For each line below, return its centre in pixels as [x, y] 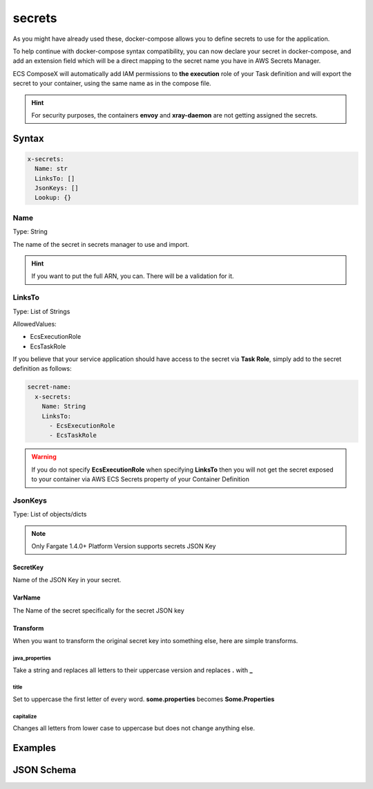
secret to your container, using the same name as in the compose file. [112, 84]
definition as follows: [42, 369]
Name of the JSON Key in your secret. [67, 580]
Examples [35, 748]
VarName [27, 597]
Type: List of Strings [41, 311]
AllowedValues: [35, 324]
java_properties [32, 658]
